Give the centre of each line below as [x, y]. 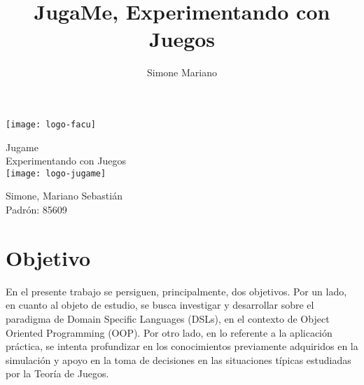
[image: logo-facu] [51, 124]
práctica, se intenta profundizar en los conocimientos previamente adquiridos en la [182, 346]
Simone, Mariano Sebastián [64, 196]
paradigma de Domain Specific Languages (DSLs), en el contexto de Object [168, 318]
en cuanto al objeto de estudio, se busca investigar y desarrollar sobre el [160, 305]
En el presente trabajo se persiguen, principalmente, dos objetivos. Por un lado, [176, 291]
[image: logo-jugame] [56, 173]
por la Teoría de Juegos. [57, 373]
